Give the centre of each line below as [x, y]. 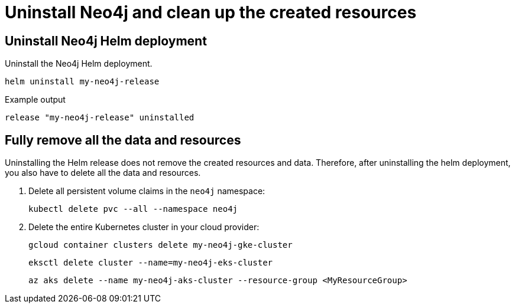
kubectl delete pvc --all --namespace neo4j [133, 209]
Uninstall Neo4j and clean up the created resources [211, 12]
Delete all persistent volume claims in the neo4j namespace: [147, 191]
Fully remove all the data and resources [123, 140]
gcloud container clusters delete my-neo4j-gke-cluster [161, 245]
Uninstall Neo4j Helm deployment [106, 41]
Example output [35, 100]
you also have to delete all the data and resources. [103, 173]
